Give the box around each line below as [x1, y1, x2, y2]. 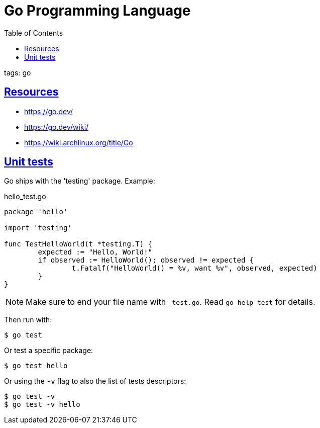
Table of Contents [4, 28, 63, 37]
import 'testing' [4, 224, 72, 232]
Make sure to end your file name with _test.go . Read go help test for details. [26, 297, 315, 307]
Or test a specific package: [4, 346, 93, 355]
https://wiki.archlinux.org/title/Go [24, 138, 133, 147]
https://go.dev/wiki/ [24, 122, 89, 131]
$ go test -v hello [4, 400, 80, 409]
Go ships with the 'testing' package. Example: [4, 177, 155, 186]
